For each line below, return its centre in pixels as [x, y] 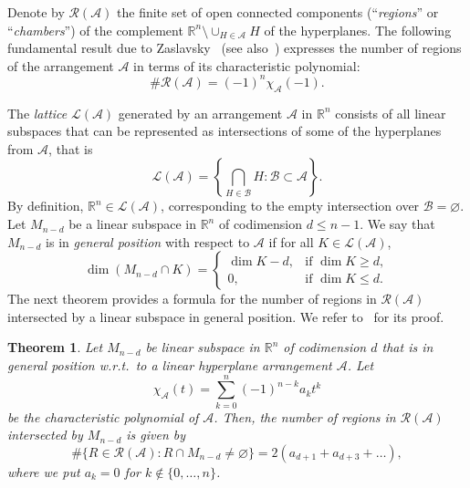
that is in [407, 347]
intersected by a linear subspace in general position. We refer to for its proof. [226, 316]
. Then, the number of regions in [305, 416]
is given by [156, 435]
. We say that [397, 224]
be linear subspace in [203, 347]
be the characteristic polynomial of [103, 416]
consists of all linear [391, 113]
